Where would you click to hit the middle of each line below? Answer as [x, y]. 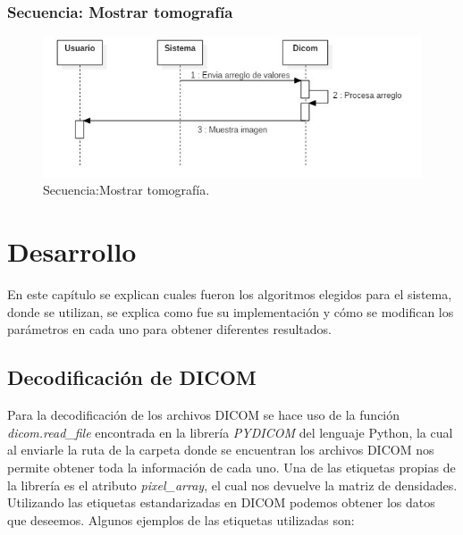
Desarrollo [72, 251]
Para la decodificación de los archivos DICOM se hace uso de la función [204, 415]
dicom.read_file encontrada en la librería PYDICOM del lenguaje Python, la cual [230, 432]
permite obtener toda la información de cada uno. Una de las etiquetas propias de [231, 467]
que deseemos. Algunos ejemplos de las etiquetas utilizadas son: [181, 519]
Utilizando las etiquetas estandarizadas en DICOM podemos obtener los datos [221, 502]
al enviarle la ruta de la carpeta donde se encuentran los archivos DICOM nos [221, 450]
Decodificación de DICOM [132, 377]
